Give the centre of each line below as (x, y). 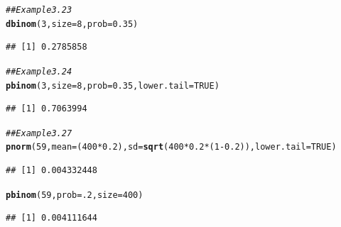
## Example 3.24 (39, 71)
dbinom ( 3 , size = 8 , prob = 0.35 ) (72, 24)
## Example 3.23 (39, 10)
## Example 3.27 (39, 133)
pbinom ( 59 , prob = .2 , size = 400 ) (75, 195)
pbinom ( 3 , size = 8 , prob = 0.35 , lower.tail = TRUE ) (113, 85)
